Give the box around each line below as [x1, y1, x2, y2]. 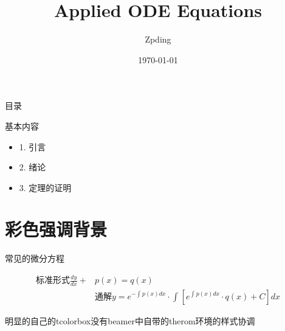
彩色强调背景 [5, 217, 108, 242]
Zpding [145, 33, 171, 46]
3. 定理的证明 [19, 181, 72, 193]
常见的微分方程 [5, 252, 64, 265]
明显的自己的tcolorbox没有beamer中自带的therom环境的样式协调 [5, 315, 255, 327]
